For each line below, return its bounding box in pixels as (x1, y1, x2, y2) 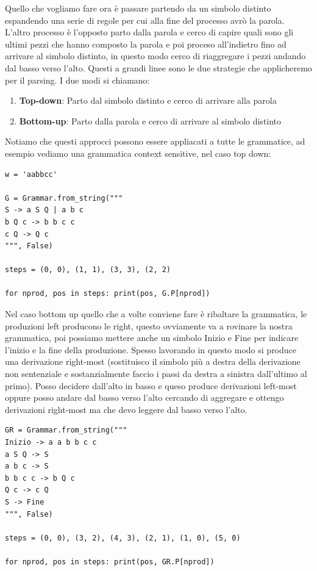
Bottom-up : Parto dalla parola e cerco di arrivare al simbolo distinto (19, 114, 282, 127)
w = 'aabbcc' (5, 170, 57, 179)
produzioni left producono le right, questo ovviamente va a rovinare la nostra (5, 319, 293, 332)
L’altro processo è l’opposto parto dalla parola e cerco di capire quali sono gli (5, 26, 294, 38)
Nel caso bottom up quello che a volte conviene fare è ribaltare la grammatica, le (5, 307, 307, 320)
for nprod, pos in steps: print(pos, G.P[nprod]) (5, 289, 210, 298)
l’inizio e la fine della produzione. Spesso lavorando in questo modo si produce (5, 343, 297, 356)
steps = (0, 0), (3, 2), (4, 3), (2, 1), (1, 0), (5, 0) (5, 533, 241, 542)
